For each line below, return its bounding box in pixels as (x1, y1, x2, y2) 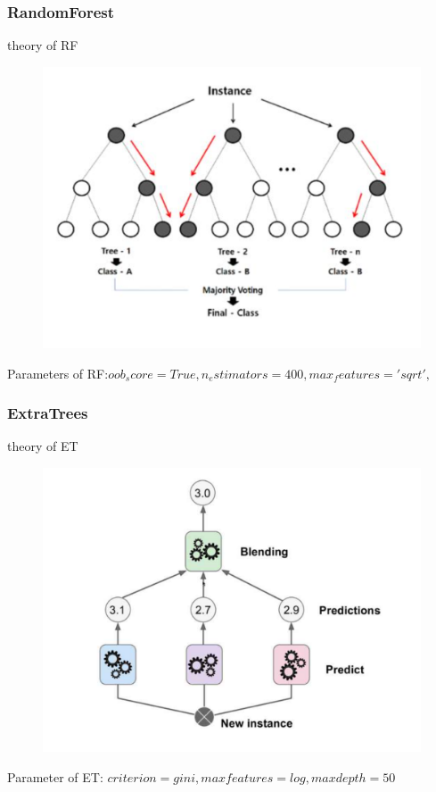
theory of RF (7, 36, 78, 54)
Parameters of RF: (7, 363, 109, 382)
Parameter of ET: (7, 767, 103, 786)
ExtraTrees (7, 402, 88, 424)
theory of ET (7, 437, 78, 455)
